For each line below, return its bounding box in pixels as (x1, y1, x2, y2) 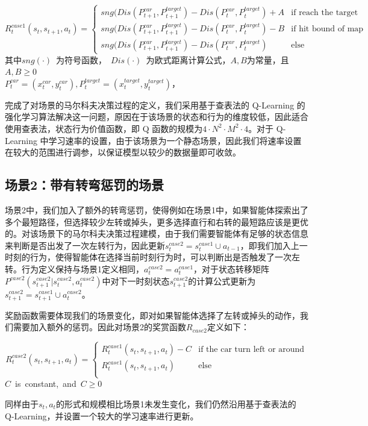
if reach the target (291, 8, 358, 17)
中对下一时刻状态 (102, 274, 170, 287)
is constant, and (15, 377, 76, 390)
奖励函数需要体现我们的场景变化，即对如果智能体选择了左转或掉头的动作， (5, 309, 300, 321)
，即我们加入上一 (240, 239, 308, 251)
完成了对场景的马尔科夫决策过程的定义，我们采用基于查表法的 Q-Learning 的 (5, 98, 305, 111)
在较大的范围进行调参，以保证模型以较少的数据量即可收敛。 (5, 146, 241, 158)
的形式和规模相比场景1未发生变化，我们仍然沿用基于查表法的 (55, 398, 296, 410)
